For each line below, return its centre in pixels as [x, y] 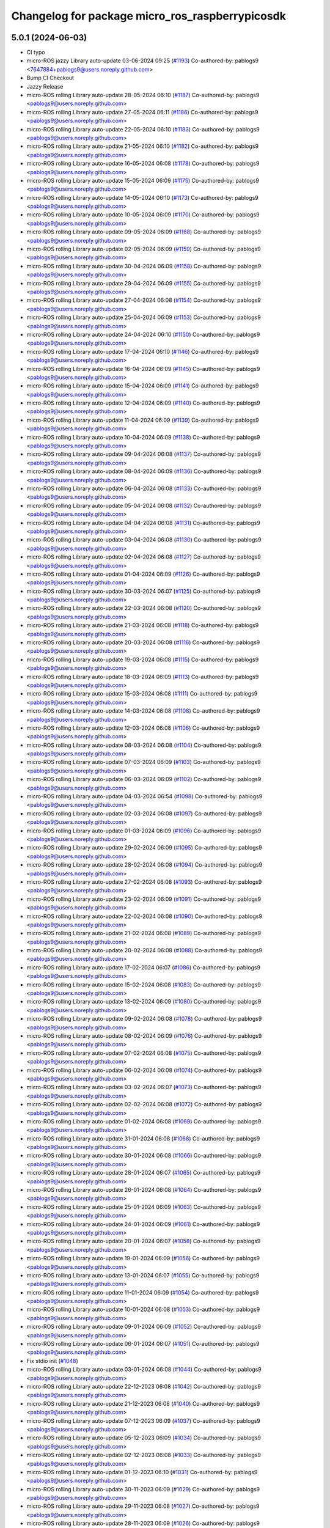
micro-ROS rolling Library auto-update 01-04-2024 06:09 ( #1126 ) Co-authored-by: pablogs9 [143, 574]
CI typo [36, 53]
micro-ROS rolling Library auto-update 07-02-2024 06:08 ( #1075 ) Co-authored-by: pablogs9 [144, 1053]
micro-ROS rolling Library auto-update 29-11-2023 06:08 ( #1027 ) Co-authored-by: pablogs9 [143, 1506]
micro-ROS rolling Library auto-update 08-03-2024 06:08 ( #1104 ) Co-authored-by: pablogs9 [144, 745]
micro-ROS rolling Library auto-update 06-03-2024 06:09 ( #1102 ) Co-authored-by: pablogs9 [144, 779]
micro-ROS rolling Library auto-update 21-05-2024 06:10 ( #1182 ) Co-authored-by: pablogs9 [143, 146]
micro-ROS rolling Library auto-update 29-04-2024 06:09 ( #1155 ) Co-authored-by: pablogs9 [144, 283]
